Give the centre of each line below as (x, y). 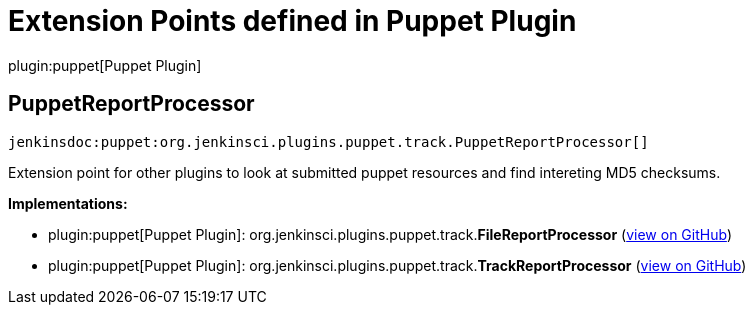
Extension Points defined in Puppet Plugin (292, 21)
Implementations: (68, 203)
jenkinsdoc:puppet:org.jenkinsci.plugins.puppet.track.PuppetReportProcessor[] (328, 141)
